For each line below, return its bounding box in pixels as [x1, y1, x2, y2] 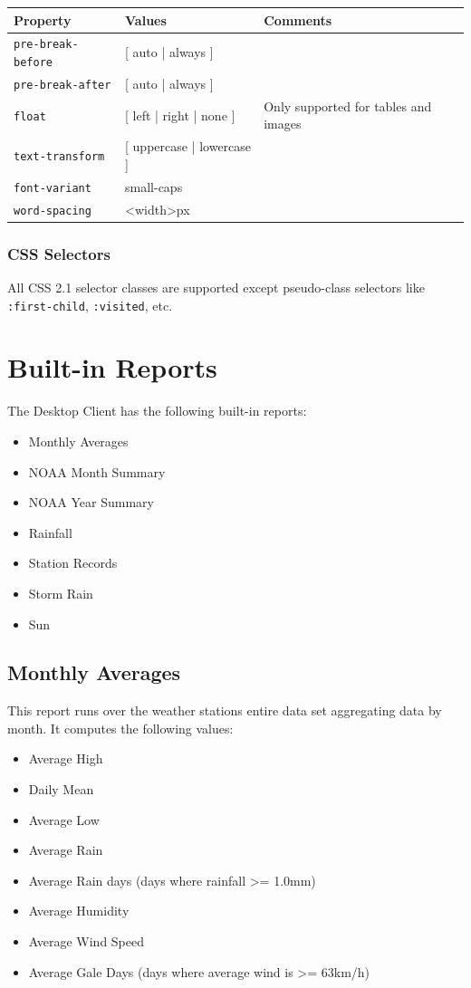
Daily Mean [28, 780, 94, 799]
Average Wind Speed [28, 932, 145, 951]
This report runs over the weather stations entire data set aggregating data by [7, 701, 442, 720]
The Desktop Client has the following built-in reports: [7, 401, 307, 420]
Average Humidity [28, 901, 130, 920]
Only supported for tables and [264, 96, 432, 115]
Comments [264, 10, 332, 29]
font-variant [14, 181, 91, 195]
